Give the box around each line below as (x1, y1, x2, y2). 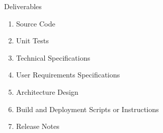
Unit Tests (16, 35, 49, 46)
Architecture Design (16, 86, 78, 97)
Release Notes (16, 121, 60, 131)
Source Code (16, 18, 56, 29)
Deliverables (4, 1, 42, 11)
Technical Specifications (16, 52, 90, 63)
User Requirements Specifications (16, 69, 120, 80)
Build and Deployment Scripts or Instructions (16, 103, 159, 114)
